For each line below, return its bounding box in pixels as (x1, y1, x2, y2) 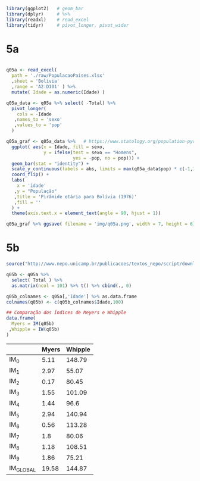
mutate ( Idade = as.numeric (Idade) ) (11, 89, 105, 95)
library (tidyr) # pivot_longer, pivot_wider (6, 22, 129, 28)
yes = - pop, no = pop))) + (72, 155, 140, 161)
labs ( (11, 177, 26, 183)
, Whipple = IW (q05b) (8, 326, 60, 332)
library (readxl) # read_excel (6, 17, 89, 23)
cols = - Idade (17, 111, 52, 117)
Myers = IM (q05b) (11, 321, 55, 327)
